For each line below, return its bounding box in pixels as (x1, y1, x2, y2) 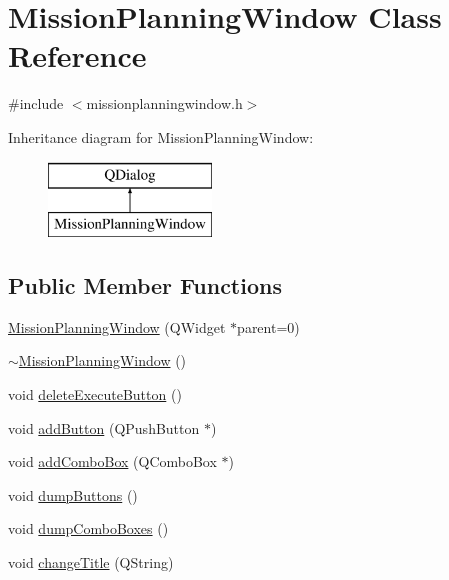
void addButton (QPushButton (8, 417, 200, 438)
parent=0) (237, 316, 300, 337)
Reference (8, 35, 147, 76)
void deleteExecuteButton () (8, 384, 182, 405)
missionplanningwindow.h (86, 93, 243, 114)
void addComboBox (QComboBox (8, 451, 217, 472)
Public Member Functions (8, 270, 282, 301)
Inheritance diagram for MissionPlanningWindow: (8, 126, 314, 147)
